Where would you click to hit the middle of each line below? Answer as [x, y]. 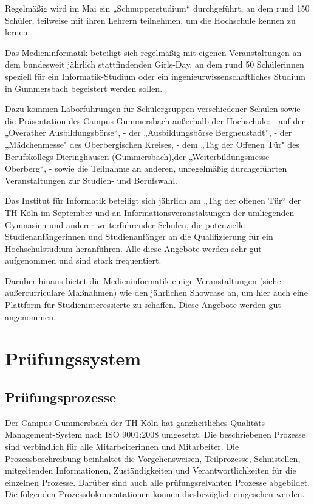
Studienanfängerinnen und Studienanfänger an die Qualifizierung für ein [139, 236]
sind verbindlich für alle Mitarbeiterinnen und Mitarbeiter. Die [122, 446]
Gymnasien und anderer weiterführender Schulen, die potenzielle [125, 224]
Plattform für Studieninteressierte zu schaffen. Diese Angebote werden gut [143, 305]
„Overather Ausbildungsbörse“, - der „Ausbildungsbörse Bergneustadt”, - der [148, 132]
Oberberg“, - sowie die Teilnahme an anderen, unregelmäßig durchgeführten [146, 168]
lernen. [18, 32]
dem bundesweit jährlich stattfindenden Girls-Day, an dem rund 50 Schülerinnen [155, 64]
